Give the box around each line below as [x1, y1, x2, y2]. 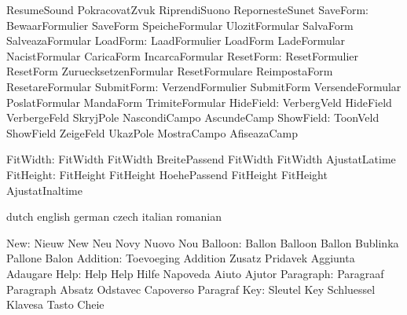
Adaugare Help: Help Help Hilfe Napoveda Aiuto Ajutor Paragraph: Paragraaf [6, 265, 384, 281]
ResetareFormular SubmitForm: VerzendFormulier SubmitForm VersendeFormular [6, 78, 401, 94]
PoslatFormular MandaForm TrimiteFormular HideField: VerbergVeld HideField [6, 93, 392, 110]
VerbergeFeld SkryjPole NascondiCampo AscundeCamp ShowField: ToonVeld [6, 109, 379, 126]
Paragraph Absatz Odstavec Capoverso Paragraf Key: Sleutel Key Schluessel [6, 280, 376, 297]
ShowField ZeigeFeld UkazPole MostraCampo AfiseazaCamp [6, 124, 298, 141]
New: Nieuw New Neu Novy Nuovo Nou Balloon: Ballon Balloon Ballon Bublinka [6, 234, 399, 251]
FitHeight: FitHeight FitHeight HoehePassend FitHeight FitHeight [6, 166, 328, 182]
